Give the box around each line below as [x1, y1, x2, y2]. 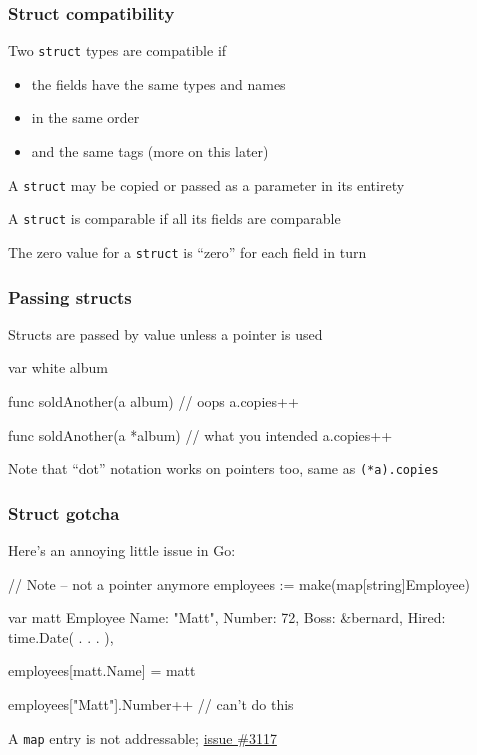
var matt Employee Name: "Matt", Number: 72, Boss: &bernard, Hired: [8, 607, 446, 628]
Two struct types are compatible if [8, 40, 227, 61]
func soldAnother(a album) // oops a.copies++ [8, 391, 299, 412]
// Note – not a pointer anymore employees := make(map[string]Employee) [8, 573, 471, 594]
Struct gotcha [8, 500, 120, 525]
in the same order [31, 107, 140, 128]
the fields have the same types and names [31, 73, 286, 94]
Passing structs [8, 284, 132, 309]
